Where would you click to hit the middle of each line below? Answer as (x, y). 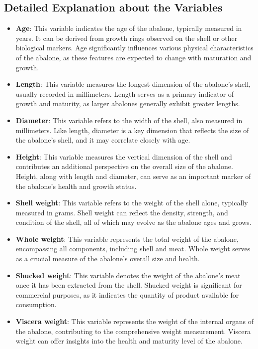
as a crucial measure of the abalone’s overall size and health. (108, 259)
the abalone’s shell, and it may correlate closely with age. (103, 140)
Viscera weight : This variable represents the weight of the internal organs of (134, 321)
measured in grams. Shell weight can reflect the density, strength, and (122, 212)
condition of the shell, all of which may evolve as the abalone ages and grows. (133, 222)
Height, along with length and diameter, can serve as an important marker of (133, 176)
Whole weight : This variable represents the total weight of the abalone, (127, 239)
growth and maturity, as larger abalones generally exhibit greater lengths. (128, 103)
